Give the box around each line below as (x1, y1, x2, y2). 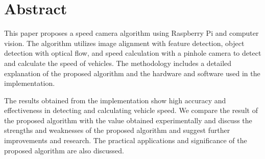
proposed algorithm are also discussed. (4, 145, 125, 155)
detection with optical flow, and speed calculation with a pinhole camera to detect (4, 48, 261, 58)
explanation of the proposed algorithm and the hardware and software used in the (4, 67, 260, 78)
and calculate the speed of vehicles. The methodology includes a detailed (4, 57, 232, 68)
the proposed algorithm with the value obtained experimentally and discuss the (4, 115, 252, 125)
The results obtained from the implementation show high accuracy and (4, 95, 226, 105)
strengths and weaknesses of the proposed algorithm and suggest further (4, 125, 230, 135)
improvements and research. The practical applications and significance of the (4, 135, 247, 146)
